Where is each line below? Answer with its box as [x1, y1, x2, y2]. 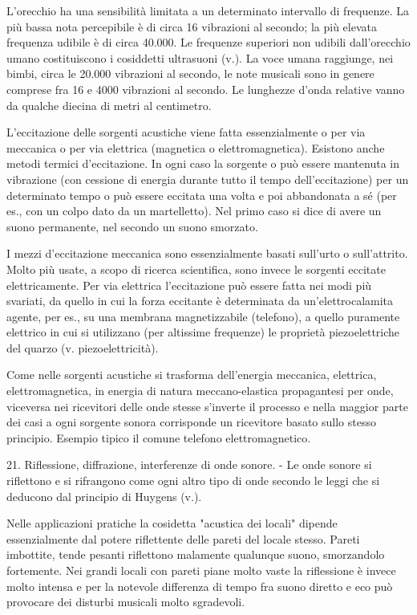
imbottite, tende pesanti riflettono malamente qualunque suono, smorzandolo [6, 546, 385, 563]
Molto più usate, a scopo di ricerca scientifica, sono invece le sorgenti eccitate [6, 260, 386, 277]
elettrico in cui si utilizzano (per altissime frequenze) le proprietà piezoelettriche [6, 324, 400, 340]
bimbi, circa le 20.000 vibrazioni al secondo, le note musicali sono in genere [6, 65, 374, 82]
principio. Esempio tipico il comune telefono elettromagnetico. [6, 429, 311, 446]
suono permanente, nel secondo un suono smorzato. [6, 218, 258, 234]
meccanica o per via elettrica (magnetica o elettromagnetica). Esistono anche [6, 139, 385, 156]
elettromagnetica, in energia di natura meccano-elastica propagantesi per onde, [6, 382, 394, 399]
